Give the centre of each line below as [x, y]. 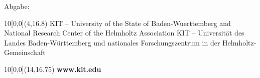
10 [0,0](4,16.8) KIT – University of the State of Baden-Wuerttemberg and [117, 23]
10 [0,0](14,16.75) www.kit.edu [53, 69]
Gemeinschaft [25, 52]
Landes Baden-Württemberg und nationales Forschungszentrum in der [112, 42]
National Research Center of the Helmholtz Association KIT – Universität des [124, 33]
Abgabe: [17, 6]
